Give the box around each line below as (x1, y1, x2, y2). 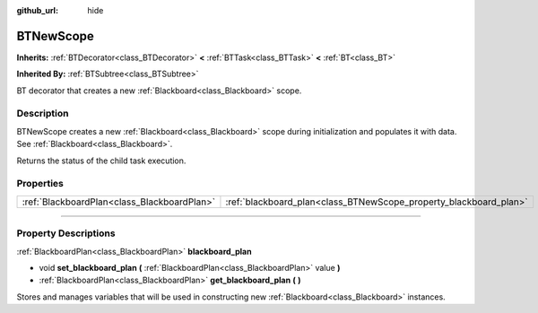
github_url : (16, 5, 58, 15)
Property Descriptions (16, 227, 116, 239)
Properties (16, 178, 65, 190)
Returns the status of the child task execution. (16, 155, 187, 166)
